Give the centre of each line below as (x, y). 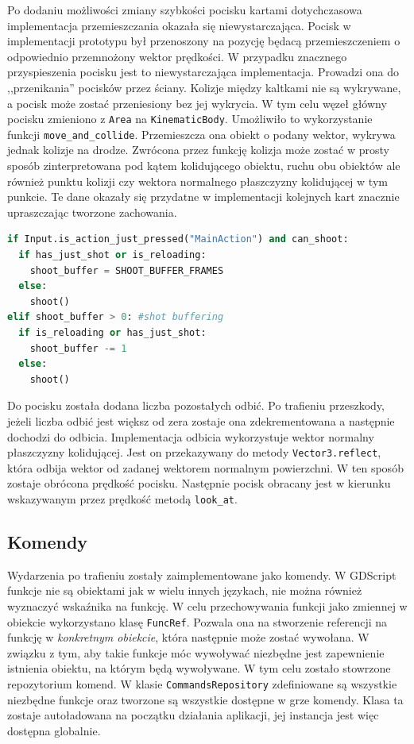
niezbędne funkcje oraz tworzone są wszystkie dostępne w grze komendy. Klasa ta (205, 699)
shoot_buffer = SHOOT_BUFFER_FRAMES (127, 270)
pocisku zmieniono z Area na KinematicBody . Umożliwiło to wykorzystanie (190, 119)
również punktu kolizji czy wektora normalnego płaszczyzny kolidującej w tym (197, 181)
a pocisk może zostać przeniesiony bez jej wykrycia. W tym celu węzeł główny (197, 103)
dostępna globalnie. (54, 730)
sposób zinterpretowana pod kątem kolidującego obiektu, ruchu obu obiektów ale (204, 166)
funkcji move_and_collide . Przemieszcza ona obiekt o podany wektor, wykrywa (201, 134)
